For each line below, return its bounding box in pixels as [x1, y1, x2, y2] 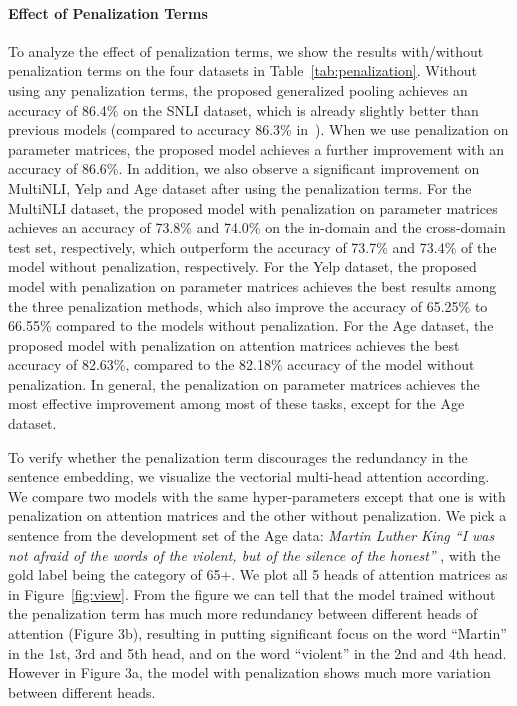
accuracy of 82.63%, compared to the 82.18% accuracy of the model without [8, 354, 475, 375]
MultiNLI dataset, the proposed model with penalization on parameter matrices [8, 197, 498, 218]
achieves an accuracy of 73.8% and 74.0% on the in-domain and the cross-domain [8, 217, 506, 238]
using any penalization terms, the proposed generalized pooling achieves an [8, 79, 468, 100]
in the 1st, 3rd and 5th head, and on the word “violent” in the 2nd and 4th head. [8, 642, 507, 663]
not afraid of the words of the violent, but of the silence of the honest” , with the [8, 544, 501, 565]
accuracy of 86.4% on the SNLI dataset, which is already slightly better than [8, 99, 479, 120]
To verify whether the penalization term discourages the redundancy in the [8, 446, 468, 467]
